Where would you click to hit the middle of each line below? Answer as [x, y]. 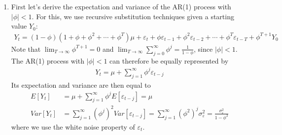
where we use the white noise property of [73, 126]
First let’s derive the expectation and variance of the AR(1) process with [121, 6]
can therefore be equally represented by [169, 60]
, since [203, 49]
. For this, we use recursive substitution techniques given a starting [133, 16]
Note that [26, 49]
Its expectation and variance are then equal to [81, 84]
